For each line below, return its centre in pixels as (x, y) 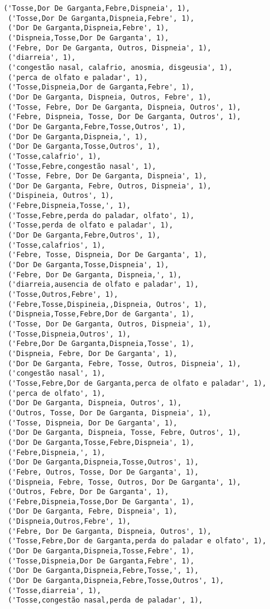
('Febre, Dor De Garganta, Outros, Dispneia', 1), (110, 48)
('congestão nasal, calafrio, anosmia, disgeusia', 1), (120, 67)
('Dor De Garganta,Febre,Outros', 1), (84, 235)
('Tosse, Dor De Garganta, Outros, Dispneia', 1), (110, 324)
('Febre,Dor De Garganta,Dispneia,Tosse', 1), (101, 344)
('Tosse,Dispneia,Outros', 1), (69, 334)
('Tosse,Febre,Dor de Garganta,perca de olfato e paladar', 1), (137, 383)
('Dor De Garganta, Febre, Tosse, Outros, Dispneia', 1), (124, 363)
